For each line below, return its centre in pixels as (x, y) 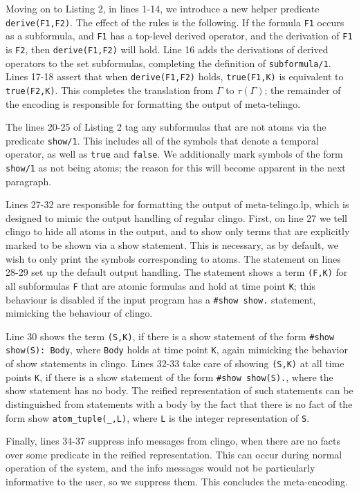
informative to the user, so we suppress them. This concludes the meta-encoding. (177, 482)
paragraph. (29, 181)
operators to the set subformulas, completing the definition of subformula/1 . (168, 63)
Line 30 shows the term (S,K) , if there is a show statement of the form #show (170, 336)
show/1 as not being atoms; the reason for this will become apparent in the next (176, 168)
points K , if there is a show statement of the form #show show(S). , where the (169, 376)
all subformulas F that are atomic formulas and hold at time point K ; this (161, 285)
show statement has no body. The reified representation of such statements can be (179, 390)
